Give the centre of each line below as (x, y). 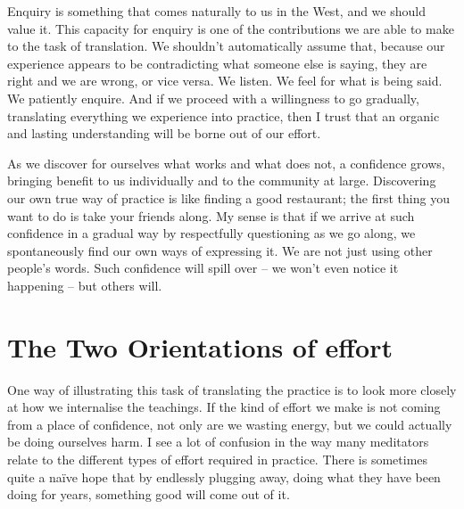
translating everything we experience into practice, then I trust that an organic (224, 115)
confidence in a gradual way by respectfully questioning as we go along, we (211, 233)
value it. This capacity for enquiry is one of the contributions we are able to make (231, 28)
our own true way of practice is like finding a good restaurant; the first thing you (228, 197)
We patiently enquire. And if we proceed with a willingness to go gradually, (213, 98)
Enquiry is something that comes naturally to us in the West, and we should (216, 11)
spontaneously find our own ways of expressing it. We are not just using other (220, 250)
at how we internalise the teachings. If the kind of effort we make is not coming (224, 407)
